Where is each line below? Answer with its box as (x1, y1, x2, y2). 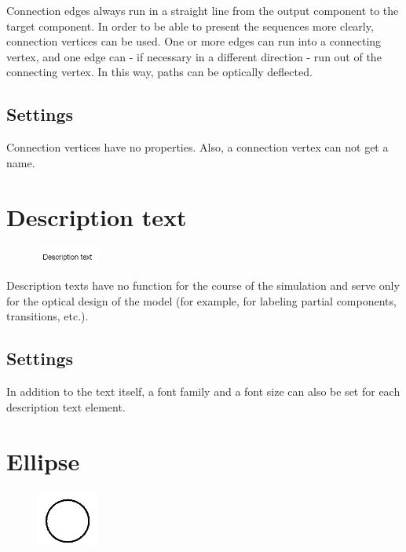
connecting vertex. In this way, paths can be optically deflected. (6, 64, 313, 80)
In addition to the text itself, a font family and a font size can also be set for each (6, 383, 401, 400)
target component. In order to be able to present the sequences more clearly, (6, 17, 374, 34)
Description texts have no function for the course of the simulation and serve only (6, 277, 400, 294)
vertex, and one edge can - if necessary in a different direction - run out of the (6, 48, 382, 64)
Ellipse (6, 444, 80, 477)
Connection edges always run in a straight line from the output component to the (6, 2, 399, 18)
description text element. (6, 398, 126, 415)
